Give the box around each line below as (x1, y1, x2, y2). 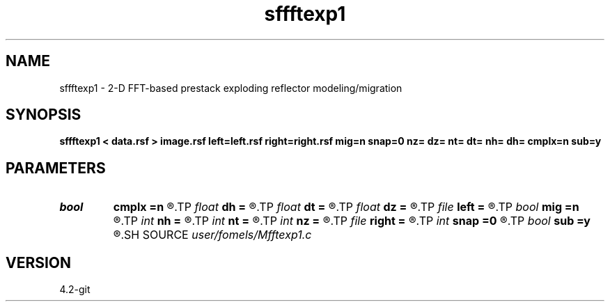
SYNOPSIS (6, 106, 81, 124)
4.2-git (59, 283, 91, 296)
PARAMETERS (6, 159, 106, 177)
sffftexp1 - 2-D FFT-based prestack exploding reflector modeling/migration (59, 81, 402, 94)
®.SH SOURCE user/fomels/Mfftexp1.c (113, 228, 312, 242)
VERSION (6, 253, 72, 271)
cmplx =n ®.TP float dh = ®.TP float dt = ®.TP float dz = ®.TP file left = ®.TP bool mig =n (113, 200, 579, 214)
